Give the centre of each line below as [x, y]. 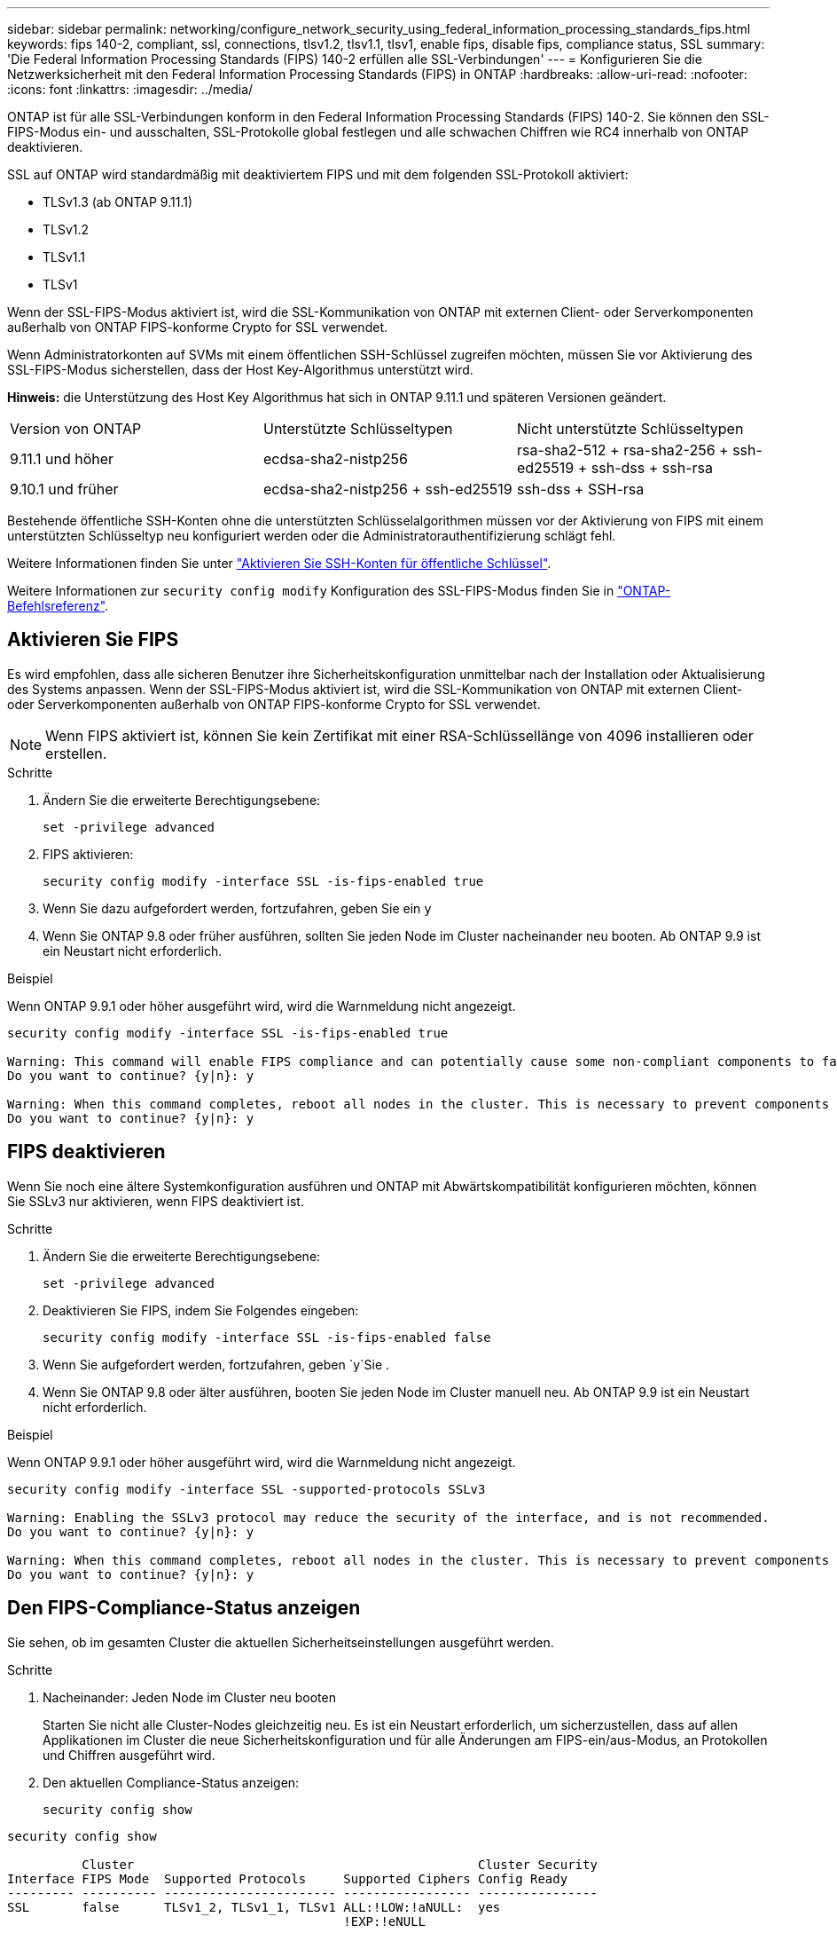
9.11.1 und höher [62, 459]
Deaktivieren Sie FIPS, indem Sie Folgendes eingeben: [201, 1310]
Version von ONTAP [76, 429]
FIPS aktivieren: [88, 854]
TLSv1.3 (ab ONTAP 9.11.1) [118, 202]
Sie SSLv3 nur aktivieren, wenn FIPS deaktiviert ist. [156, 1201]
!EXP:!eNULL [385, 1921]
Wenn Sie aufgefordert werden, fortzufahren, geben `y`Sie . [216, 1364]
